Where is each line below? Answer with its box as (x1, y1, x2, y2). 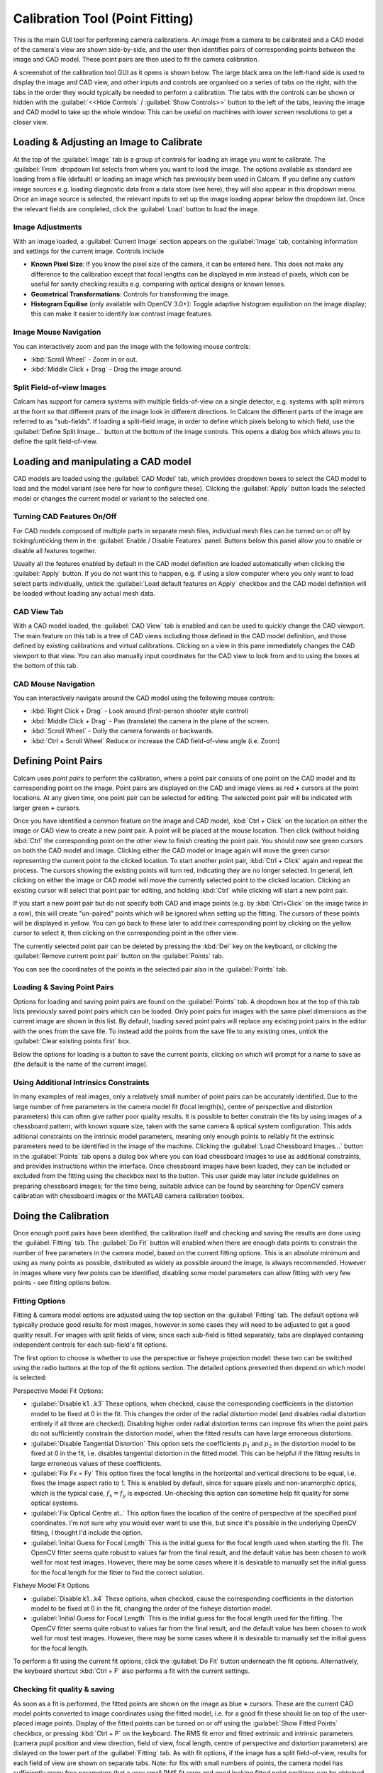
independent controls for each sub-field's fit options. (13, 1340, 168, 1349)
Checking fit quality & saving (13, 1684, 115, 1694)
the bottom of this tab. (13, 661, 78, 669)
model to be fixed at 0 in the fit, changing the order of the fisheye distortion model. (30, 1604, 273, 1613)
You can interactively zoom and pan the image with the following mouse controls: (13, 342, 251, 350)
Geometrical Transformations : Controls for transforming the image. (30, 289, 230, 298)
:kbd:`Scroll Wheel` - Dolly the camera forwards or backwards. (30, 727, 214, 735)
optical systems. (30, 1499, 79, 1507)
